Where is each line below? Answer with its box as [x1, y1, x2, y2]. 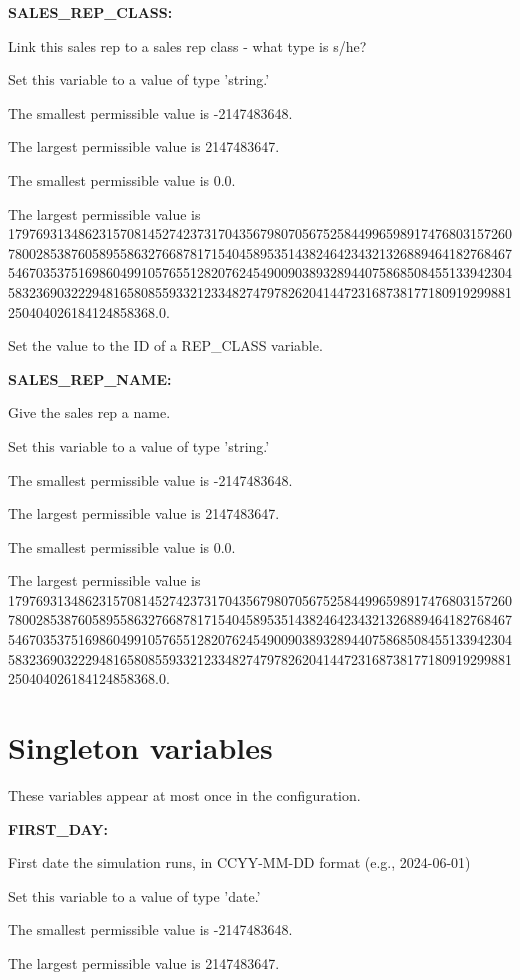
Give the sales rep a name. [8, 402, 171, 423]
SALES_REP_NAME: [8, 368, 172, 389]
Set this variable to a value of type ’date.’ [8, 885, 261, 906]
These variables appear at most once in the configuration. [8, 784, 361, 805]
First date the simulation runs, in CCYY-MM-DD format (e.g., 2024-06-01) [8, 852, 471, 873]
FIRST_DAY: [8, 818, 108, 839]
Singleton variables [8, 727, 273, 768]
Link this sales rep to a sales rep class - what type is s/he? [8, 35, 367, 56]
